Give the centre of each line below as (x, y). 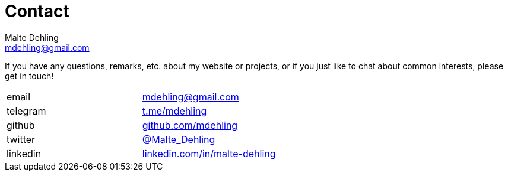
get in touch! (29, 76)
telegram (26, 111)
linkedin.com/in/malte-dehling (209, 153)
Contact (37, 11)
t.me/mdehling (174, 111)
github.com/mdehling (190, 125)
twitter (21, 139)
